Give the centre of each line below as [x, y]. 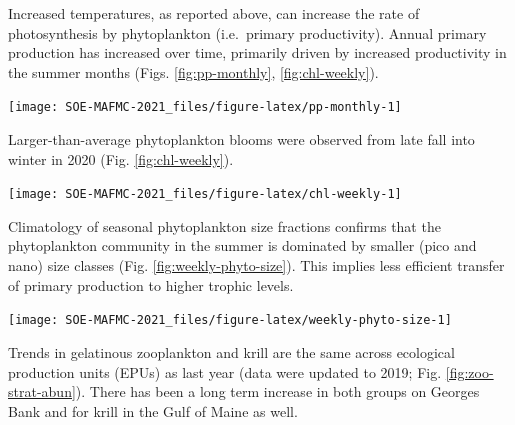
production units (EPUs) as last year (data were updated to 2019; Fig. [225, 371]
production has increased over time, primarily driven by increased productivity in [257, 52]
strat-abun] [42, 391]
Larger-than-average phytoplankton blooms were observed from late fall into [241, 139]
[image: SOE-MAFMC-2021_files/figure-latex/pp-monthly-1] [205, 107]
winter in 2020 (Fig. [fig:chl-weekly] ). [121, 158]
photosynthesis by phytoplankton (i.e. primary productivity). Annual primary [247, 32]
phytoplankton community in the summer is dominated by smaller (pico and [242, 245]
